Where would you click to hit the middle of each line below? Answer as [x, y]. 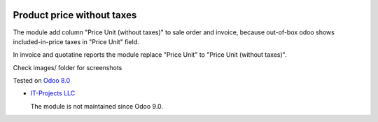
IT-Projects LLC [53, 93]
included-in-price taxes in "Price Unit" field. [76, 41]
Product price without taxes [75, 15]
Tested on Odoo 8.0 [42, 81]
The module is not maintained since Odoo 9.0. [97, 106]
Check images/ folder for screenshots [68, 67]
